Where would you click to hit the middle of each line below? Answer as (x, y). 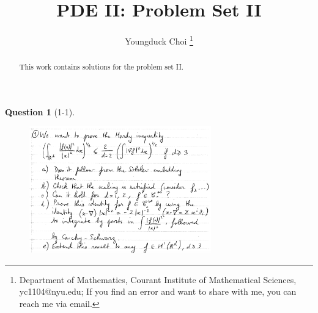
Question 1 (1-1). (40, 111)
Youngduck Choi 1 (159, 40)
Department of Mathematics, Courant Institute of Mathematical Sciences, (158, 279)
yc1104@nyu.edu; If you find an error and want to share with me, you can (158, 291)
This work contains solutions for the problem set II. (102, 67)
